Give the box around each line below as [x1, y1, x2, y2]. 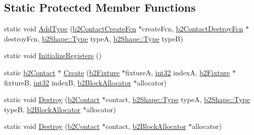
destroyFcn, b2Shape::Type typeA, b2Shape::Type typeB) [4, 33, 183, 43]
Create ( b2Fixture [63, 67, 120, 77]
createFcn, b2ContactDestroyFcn [142, 23, 243, 34]
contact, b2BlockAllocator [106, 121, 186, 131]
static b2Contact [4, 67, 56, 77]
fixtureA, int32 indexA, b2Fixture [125, 67, 230, 77]
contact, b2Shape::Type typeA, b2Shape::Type [106, 94, 250, 105]
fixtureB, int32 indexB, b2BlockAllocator [4, 77, 131, 87]
